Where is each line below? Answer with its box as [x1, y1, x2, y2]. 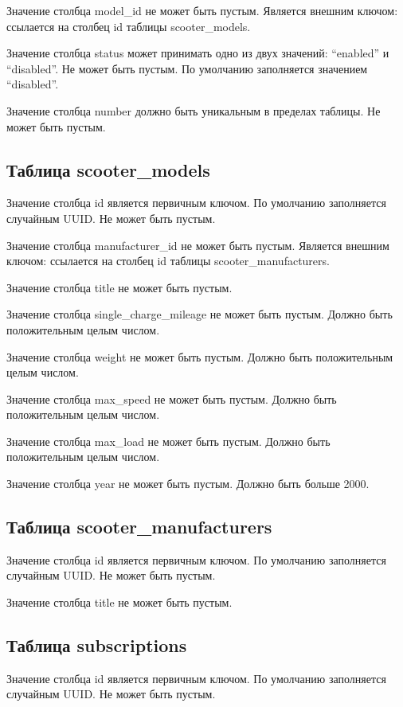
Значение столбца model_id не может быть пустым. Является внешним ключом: [6, 2, 398, 18]
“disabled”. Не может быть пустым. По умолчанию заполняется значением [6, 60, 368, 76]
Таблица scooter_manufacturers [6, 514, 272, 539]
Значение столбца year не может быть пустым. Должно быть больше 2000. [6, 475, 370, 492]
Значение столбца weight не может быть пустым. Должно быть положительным [6, 348, 393, 365]
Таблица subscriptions [6, 633, 187, 658]
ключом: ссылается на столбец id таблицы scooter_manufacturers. [6, 252, 330, 269]
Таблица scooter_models [6, 157, 210, 182]
